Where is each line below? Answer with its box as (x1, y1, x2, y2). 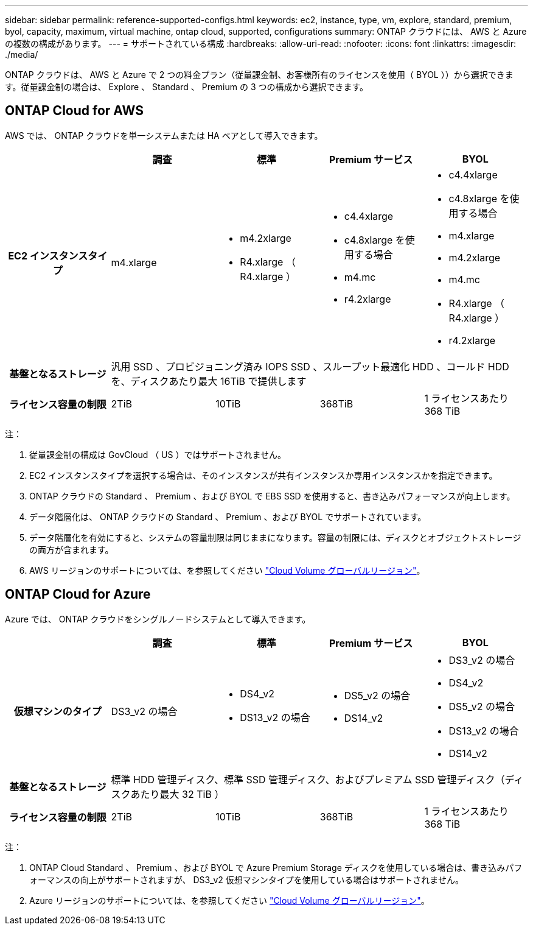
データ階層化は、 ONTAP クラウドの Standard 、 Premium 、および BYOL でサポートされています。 (29, 511, 427, 522)
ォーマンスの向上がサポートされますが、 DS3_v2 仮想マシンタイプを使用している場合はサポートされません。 (29, 874, 464, 885)
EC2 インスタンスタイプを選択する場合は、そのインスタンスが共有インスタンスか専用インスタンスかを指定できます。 (29, 470, 498, 481)
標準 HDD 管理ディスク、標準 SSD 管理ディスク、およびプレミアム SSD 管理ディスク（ (111, 773, 505, 786)
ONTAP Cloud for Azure (5, 587, 151, 602)
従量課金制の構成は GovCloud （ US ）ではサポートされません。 (29, 449, 287, 460)
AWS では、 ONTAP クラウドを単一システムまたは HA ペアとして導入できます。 (5, 130, 323, 141)
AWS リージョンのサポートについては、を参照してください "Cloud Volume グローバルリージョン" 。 (29, 565, 425, 576)
